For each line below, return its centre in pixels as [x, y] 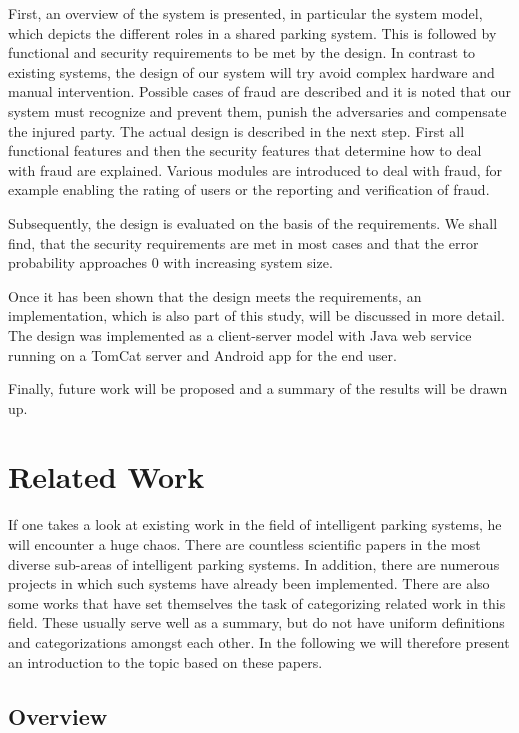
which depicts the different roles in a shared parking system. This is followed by [252, 32]
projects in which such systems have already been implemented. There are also [249, 583]
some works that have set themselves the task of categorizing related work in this [257, 602]
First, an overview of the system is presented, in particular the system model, [245, 13]
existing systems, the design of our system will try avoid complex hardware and [251, 71]
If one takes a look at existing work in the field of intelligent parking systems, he [255, 524]
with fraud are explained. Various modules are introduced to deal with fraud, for [255, 169]
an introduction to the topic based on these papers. [165, 661]
